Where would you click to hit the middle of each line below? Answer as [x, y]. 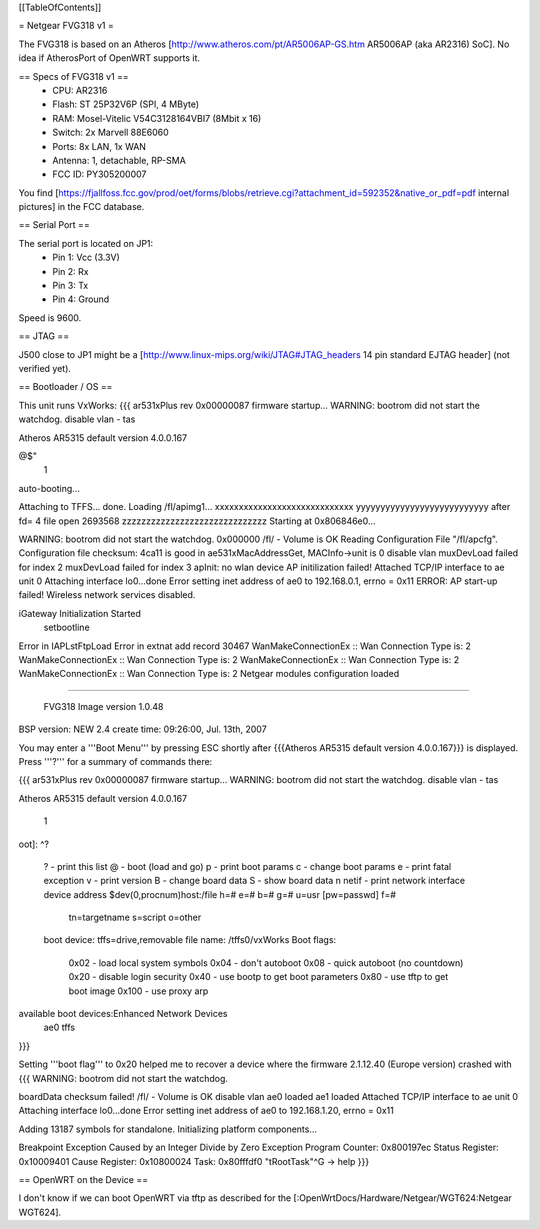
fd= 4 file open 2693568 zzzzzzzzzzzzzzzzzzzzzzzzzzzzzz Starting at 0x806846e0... [197, 521]
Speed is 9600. [50, 317]
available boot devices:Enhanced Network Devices [123, 1014]
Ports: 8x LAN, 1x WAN [99, 146]
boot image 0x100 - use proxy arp [138, 991]
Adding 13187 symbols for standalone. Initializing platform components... [168, 1129]
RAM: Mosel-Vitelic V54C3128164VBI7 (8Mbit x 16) [157, 118]
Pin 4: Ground [81, 299]
